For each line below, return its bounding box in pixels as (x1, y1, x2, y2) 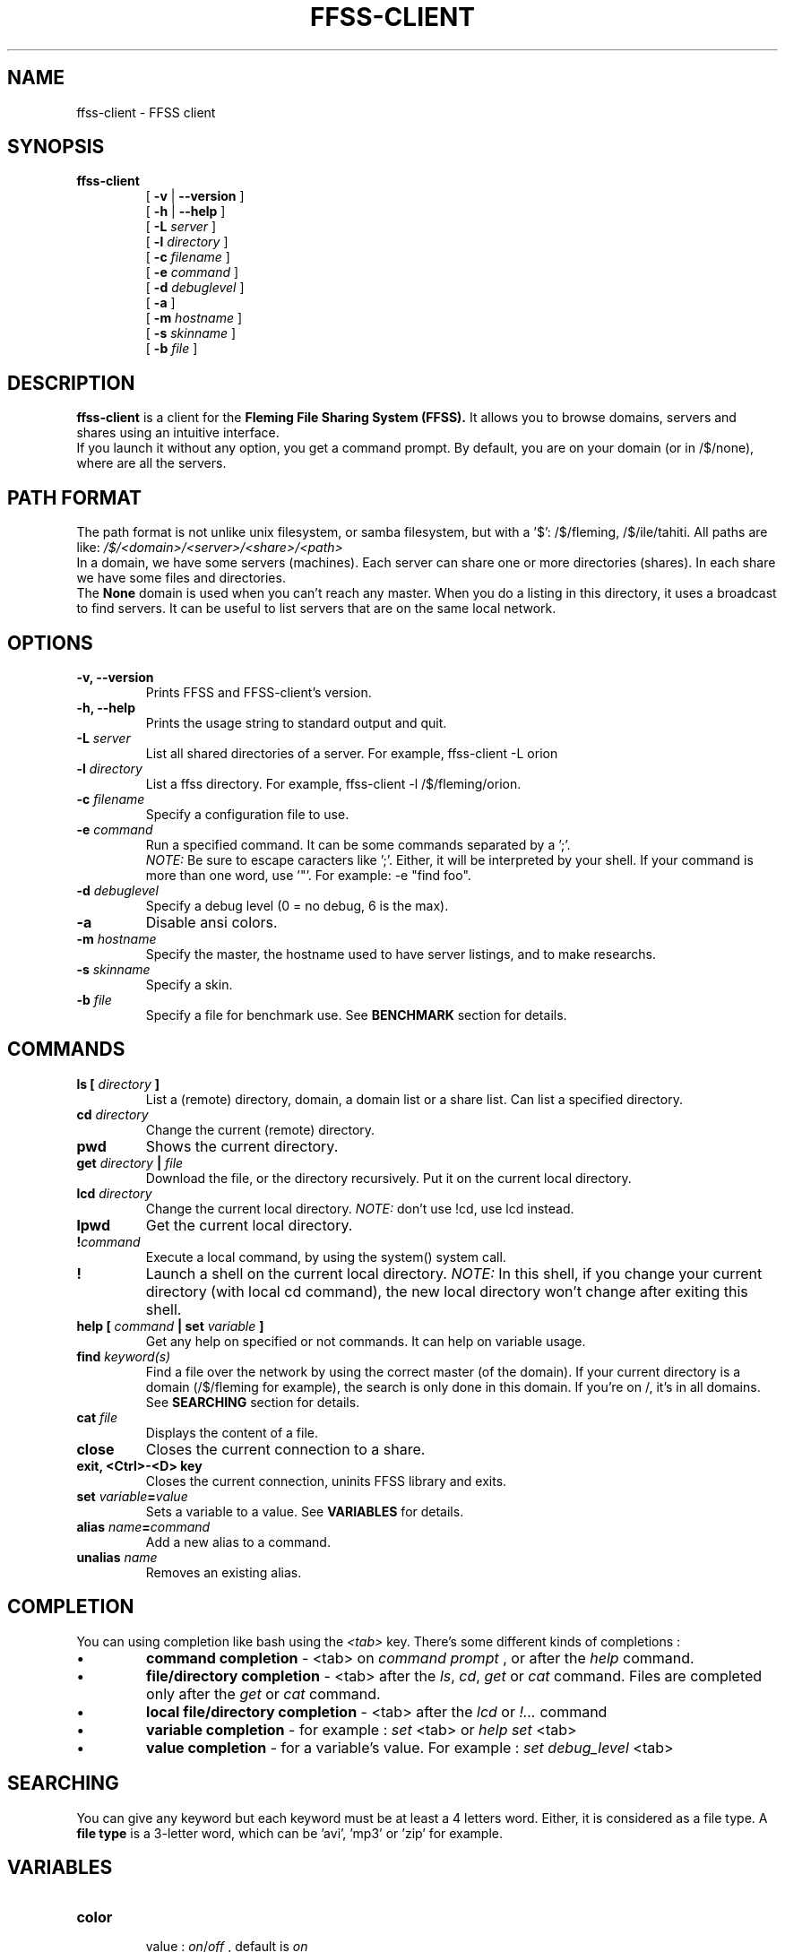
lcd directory (76, 1185, 152, 1201)
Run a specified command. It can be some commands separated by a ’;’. (145, 836, 571, 852)
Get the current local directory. (145, 1215, 353, 1234)
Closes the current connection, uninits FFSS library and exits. (145, 1473, 507, 1489)
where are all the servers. (76, 455, 227, 471)
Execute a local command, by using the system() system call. (145, 1248, 506, 1265)
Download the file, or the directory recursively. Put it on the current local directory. (145, 1170, 632, 1186)
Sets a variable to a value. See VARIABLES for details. (145, 1503, 464, 1519)
